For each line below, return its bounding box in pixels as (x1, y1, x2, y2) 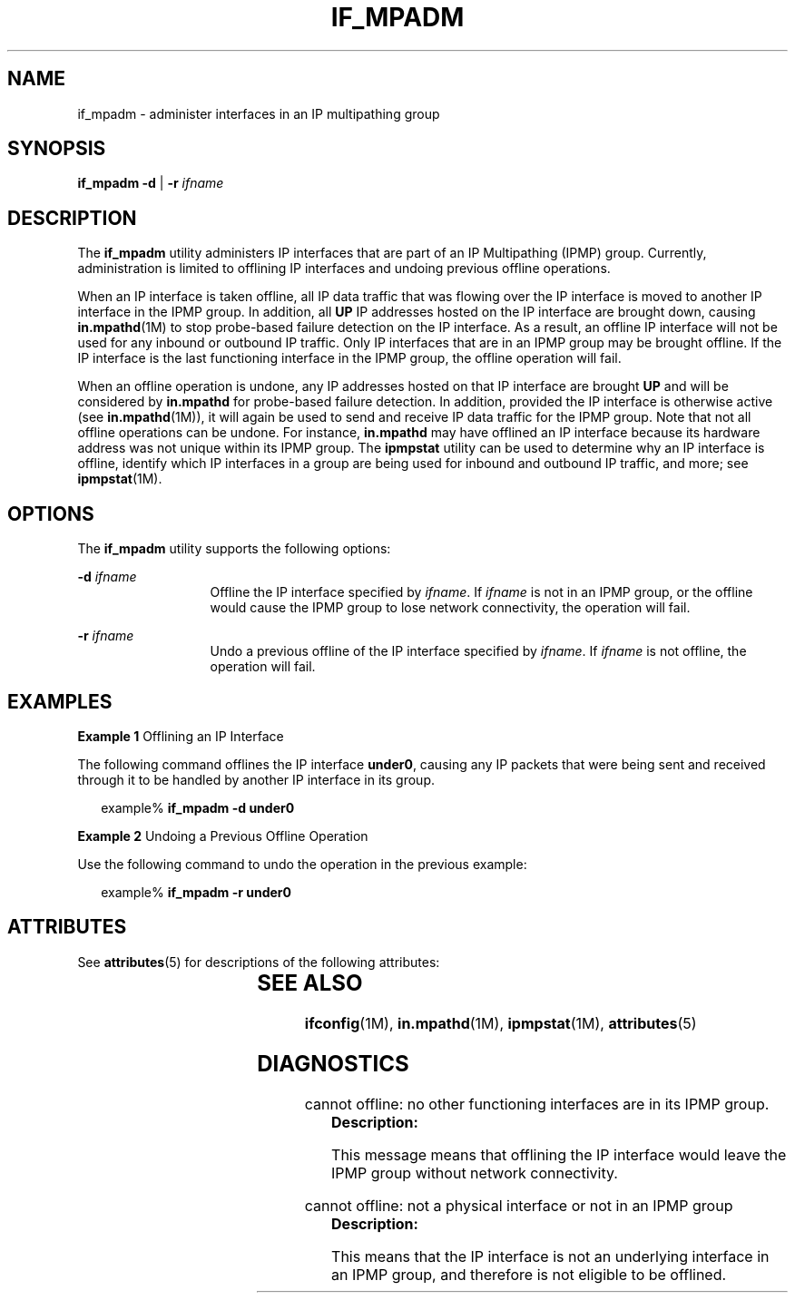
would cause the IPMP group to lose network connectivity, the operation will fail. (210, 600, 691, 616)
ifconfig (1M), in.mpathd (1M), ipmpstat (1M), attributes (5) (304, 1013, 697, 1032)
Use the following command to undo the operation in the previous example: (77, 855, 527, 872)
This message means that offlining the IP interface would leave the (331, 1145, 787, 1164)
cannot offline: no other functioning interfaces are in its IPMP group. (304, 1094, 770, 1113)
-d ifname (77, 569, 137, 585)
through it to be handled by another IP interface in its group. (77, 771, 436, 787)
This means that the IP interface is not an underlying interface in (331, 1246, 770, 1266)
